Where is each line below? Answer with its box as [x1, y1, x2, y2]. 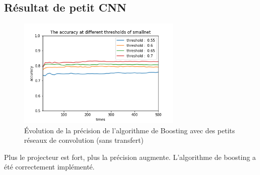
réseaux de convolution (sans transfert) [24, 135, 144, 145]
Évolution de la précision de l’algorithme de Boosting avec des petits [24, 125, 235, 135]
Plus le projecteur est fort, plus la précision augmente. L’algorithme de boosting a [4, 151, 256, 162]
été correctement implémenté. [4, 161, 95, 172]
